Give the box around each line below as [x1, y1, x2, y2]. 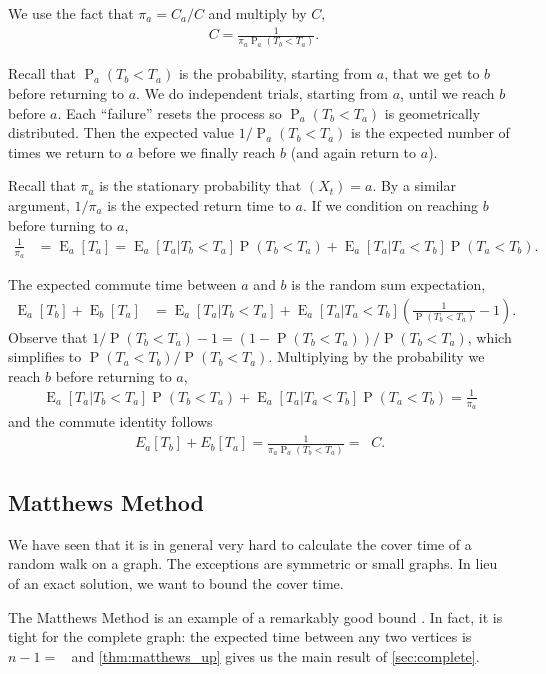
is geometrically [384, 102, 481, 123]
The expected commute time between [8, 273, 237, 294]
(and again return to [290, 141, 417, 162]
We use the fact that [8, 3, 134, 23]
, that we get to [384, 63, 480, 84]
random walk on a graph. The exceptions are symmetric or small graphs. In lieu [8, 553, 498, 574]
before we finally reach [138, 141, 276, 162]
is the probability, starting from [178, 63, 373, 84]
